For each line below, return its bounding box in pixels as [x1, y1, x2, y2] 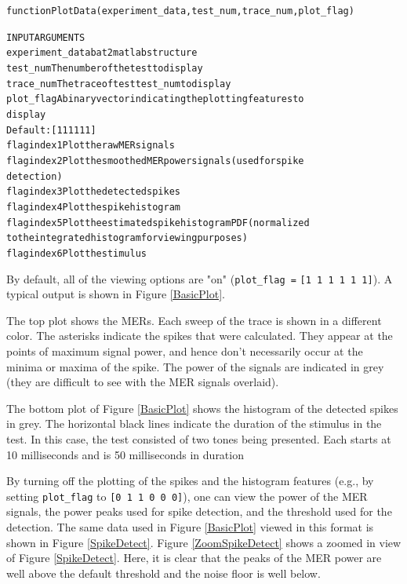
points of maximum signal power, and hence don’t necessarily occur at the [6, 342, 363, 359]
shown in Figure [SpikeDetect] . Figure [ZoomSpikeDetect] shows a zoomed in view [6, 534, 402, 550]
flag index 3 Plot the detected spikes [6, 186, 180, 198]
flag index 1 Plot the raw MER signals [6, 140, 175, 151]
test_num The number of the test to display [6, 62, 203, 74]
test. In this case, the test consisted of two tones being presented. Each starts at [6, 430, 391, 447]
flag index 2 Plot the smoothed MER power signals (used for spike [6, 155, 304, 166]
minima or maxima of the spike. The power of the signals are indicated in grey [6, 358, 384, 374]
